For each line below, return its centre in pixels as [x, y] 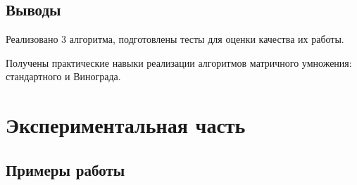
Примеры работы [65, 169]
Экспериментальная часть [126, 125]
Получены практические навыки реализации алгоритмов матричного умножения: [179, 62]
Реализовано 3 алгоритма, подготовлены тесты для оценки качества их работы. [175, 39]
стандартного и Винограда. [63, 76]
